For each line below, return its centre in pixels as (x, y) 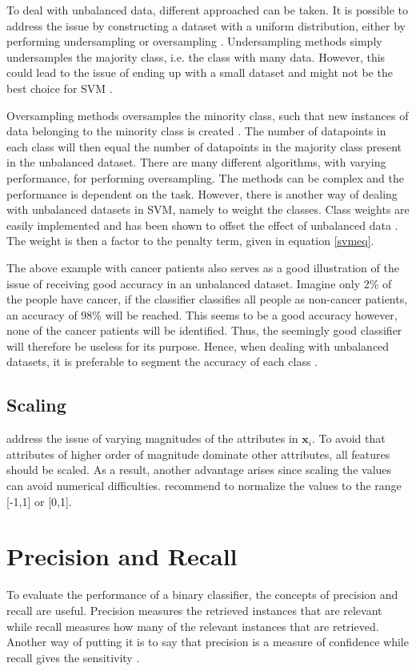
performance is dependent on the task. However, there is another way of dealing (202, 193)
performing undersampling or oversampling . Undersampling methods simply (194, 41)
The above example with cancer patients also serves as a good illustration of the (203, 267)
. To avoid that (348, 438)
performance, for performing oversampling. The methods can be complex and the (206, 177)
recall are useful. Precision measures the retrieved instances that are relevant (194, 610)
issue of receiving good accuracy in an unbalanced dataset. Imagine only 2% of (199, 283)
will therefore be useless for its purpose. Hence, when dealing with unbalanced (198, 346)
